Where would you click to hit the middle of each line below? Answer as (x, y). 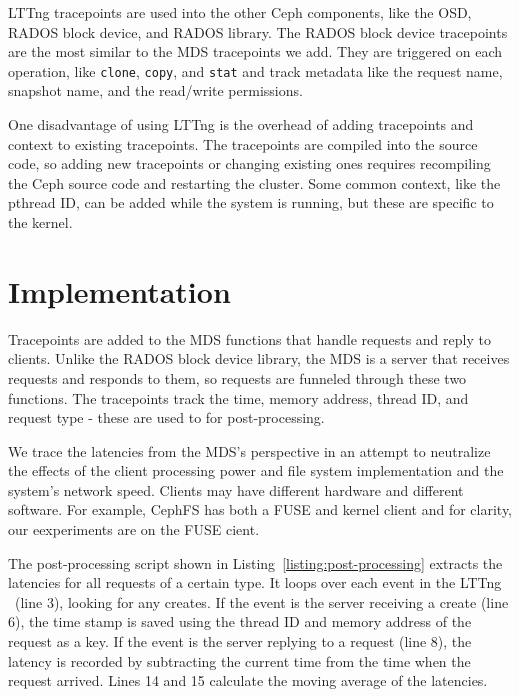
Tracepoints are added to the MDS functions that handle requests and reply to (249, 338)
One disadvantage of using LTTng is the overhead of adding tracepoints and (241, 124)
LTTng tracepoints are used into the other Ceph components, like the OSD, (240, 12)
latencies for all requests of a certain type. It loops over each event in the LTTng (255, 582)
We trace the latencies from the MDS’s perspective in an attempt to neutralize (249, 450)
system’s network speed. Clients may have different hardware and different (236, 489)
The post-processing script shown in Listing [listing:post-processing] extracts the (255, 562)
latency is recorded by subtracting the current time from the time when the (239, 660)
